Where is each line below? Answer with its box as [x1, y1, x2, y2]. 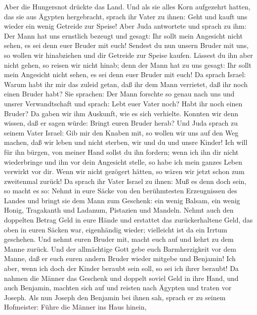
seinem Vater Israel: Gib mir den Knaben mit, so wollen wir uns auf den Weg [4, 127, 239, 137]
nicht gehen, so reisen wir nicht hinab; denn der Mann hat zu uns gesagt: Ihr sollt [4, 59, 252, 70]
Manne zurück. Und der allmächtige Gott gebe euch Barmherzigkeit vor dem [4, 243, 236, 254]
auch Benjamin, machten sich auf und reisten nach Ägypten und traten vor [4, 282, 232, 293]
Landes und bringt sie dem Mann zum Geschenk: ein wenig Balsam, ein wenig [4, 195, 240, 205]
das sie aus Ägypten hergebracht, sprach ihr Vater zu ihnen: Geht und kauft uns [4, 11, 248, 21]
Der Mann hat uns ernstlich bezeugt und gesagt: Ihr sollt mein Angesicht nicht [4, 30, 243, 41]
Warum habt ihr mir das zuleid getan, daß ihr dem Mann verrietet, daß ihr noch [4, 79, 248, 89]
